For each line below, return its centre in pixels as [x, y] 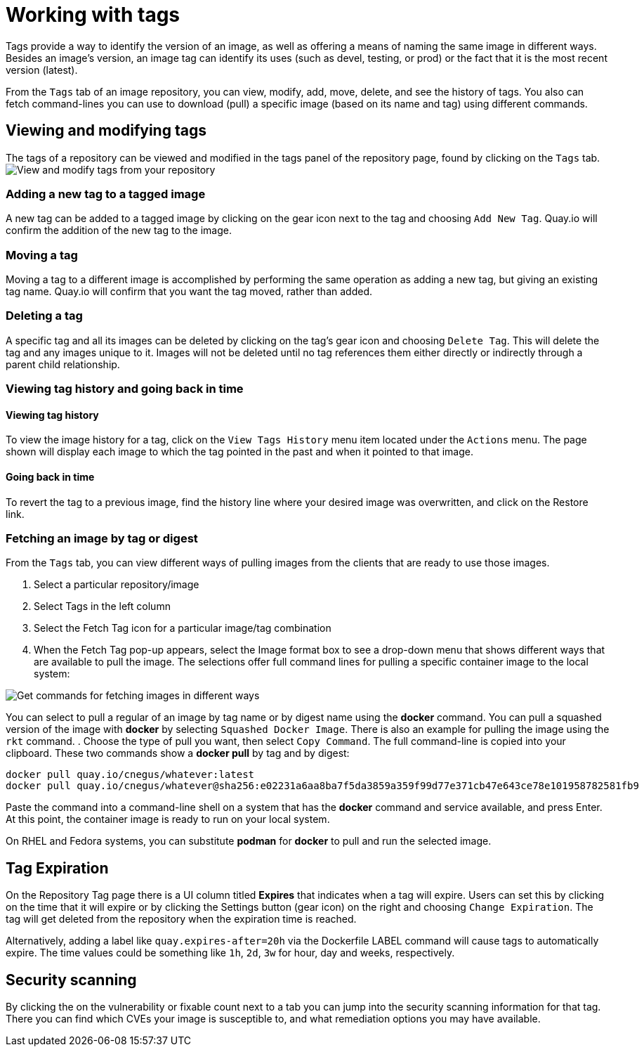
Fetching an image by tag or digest [102, 539]
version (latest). [42, 70]
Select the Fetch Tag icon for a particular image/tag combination [183, 628]
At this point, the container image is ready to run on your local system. [168, 819]
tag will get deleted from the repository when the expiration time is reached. [181, 919]
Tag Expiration [57, 868]
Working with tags [93, 15]
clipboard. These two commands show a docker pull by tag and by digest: [178, 753]
